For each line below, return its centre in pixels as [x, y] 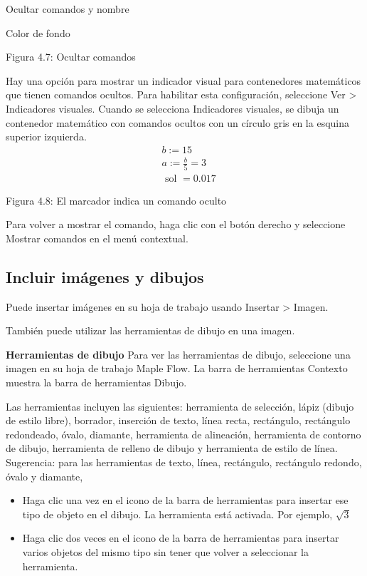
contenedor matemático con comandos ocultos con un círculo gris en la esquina [177, 122]
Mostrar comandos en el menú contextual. [97, 238]
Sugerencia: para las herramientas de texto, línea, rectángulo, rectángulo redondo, [184, 462]
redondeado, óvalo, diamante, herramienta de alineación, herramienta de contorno [183, 434]
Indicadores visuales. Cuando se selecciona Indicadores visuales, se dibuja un [172, 108]
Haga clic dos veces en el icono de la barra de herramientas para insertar [181, 538]
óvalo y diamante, [44, 476]
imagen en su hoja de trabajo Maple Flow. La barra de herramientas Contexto [177, 368]
